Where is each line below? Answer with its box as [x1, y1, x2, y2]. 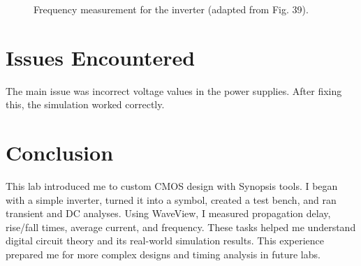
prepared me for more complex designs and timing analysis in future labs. [6, 247, 321, 261]
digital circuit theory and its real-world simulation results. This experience [6, 233, 325, 248]
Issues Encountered [6, 43, 196, 71]
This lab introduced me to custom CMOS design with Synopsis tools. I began [6, 179, 338, 193]
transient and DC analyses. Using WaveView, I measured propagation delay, [6, 206, 331, 221]
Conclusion [6, 138, 114, 167]
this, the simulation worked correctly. [6, 97, 165, 112]
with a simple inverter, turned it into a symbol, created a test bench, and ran [6, 192, 337, 207]
